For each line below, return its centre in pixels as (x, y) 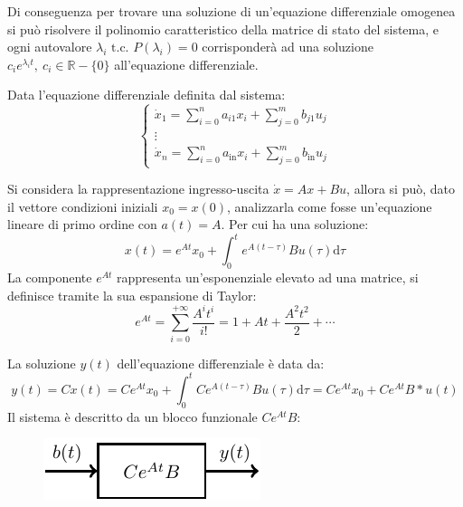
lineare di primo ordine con (82, 224)
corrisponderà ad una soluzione (288, 47)
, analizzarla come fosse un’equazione (330, 206)
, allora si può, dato (401, 189)
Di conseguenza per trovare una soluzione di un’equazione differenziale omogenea (231, 11)
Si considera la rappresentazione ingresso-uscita (138, 189)
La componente (50, 277)
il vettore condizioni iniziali (83, 206)
